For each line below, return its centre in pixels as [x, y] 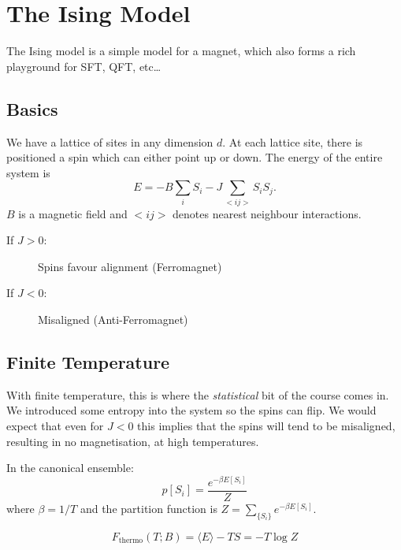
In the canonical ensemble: [70, 468]
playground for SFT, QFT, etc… [84, 66]
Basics [32, 108]
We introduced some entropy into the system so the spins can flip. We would [191, 410]
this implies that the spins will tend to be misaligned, [266, 425]
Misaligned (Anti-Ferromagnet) [113, 319]
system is [28, 172]
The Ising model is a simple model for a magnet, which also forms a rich [181, 51]
